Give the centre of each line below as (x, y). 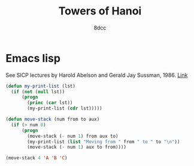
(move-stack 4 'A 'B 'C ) (37, 158)
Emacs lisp (33, 58)
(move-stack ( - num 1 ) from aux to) (73, 136)
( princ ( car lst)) (50, 103)
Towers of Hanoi (100, 11)
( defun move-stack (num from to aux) (53, 119)
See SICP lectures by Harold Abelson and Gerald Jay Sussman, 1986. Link (97, 75)
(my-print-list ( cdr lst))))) (65, 109)
